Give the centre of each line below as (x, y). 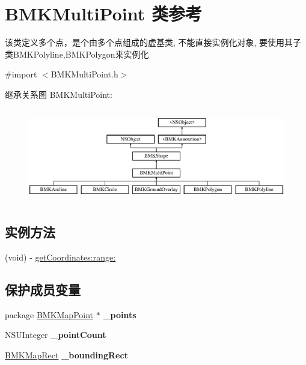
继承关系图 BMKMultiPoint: (59, 94)
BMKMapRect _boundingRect (66, 355)
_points (120, 314)
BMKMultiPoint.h (84, 74)
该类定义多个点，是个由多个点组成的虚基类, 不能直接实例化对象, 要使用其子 (153, 42)
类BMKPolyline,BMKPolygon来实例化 (77, 54)
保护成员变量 (43, 290)
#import (21, 74)
